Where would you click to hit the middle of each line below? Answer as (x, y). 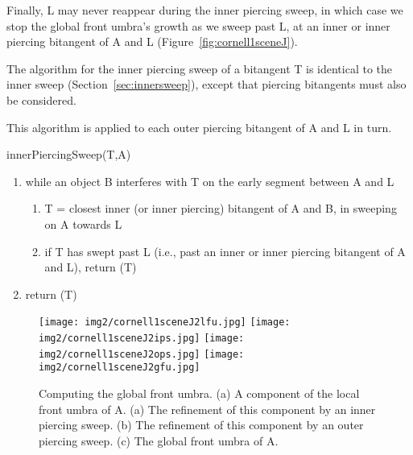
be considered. (41, 99)
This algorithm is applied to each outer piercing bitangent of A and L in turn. (199, 127)
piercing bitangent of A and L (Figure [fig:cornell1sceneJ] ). (152, 41)
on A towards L (83, 223)
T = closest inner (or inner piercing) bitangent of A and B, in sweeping (221, 208)
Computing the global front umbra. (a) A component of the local (199, 393)
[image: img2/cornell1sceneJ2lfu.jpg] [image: (165, 323)
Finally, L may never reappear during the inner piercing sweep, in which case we (205, 10)
